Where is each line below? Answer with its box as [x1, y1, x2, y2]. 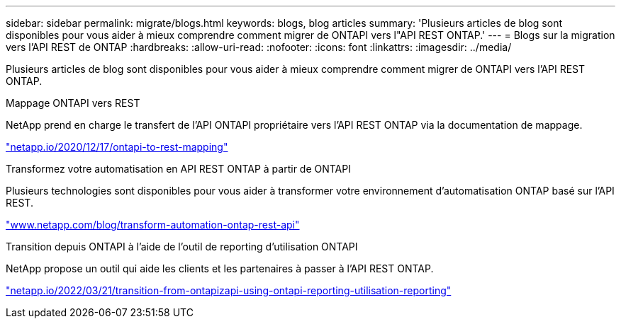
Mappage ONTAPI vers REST [6, 97, 140, 109]
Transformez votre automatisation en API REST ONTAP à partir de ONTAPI [6, 163, 351, 175]
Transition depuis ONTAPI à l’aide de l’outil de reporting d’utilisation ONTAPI [6, 241, 358, 253]
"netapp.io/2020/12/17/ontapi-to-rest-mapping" [6, 141, 228, 153]
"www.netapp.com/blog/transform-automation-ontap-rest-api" [6, 219, 300, 231]
